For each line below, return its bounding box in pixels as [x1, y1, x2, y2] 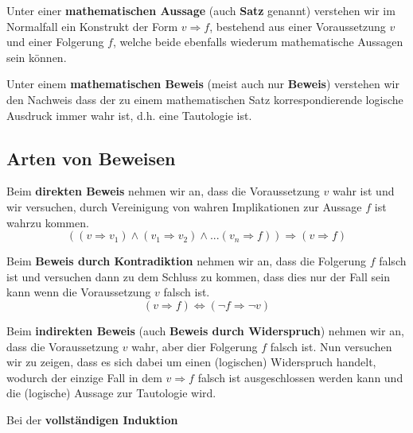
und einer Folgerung [6, 33, 104, 50]
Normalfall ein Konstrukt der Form [6, 17, 178, 34]
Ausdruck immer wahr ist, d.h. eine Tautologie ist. [6, 106, 252, 123]
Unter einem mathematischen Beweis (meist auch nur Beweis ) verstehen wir [6, 75, 399, 92]
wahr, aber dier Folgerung [131, 338, 258, 354]
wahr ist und [332, 183, 395, 199]
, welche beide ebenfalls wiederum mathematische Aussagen [112, 33, 403, 50]
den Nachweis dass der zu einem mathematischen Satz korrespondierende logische [6, 91, 403, 107]
